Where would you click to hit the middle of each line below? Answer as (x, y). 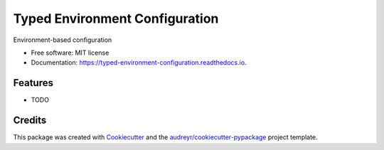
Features (33, 83)
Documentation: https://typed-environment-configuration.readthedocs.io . (139, 63)
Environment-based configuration (63, 40)
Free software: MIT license (70, 53)
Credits (30, 120)
